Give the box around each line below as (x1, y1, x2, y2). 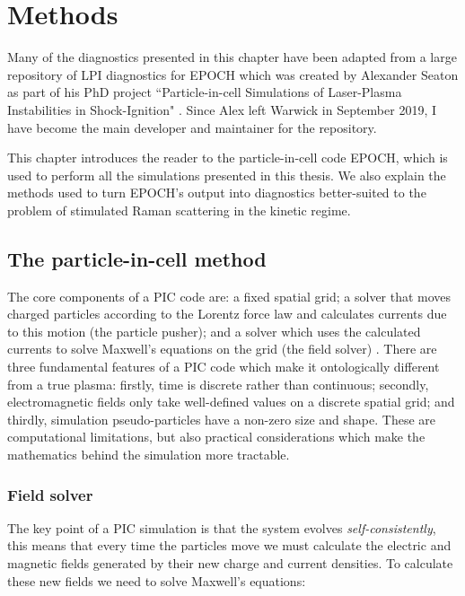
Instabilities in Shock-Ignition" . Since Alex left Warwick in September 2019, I (7, 100, 436, 118)
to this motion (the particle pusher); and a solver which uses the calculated (7, 321, 421, 340)
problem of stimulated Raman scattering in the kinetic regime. (7, 200, 351, 219)
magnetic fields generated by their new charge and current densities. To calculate (7, 554, 453, 573)
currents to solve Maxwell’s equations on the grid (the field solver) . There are (7, 339, 437, 358)
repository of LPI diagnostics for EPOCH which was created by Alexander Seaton (7, 65, 459, 83)
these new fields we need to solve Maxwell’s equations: (7, 571, 306, 590)
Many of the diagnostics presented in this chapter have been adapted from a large (7, 48, 457, 66)
